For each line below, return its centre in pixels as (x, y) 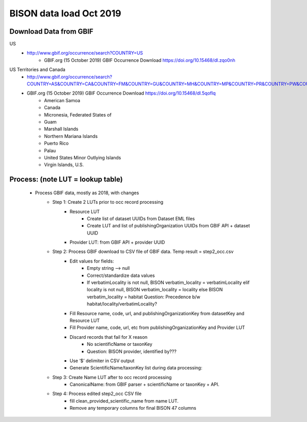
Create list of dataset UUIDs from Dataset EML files (141, 218)
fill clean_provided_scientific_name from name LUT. (124, 401)
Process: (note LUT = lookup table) (66, 180)
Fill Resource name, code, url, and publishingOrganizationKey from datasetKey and (157, 313)
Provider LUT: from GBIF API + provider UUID (117, 242)
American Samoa (62, 100)
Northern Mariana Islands (71, 136)
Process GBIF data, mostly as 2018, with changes (87, 193)
